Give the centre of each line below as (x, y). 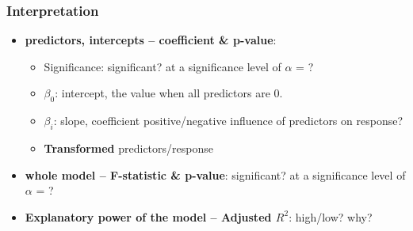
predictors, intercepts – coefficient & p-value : (151, 40)
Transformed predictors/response (128, 148)
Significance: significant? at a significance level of (163, 66)
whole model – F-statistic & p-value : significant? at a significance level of (215, 174)
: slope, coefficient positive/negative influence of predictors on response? (228, 121)
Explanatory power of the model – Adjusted (148, 216)
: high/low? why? (331, 216)
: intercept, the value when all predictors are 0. (169, 93)
